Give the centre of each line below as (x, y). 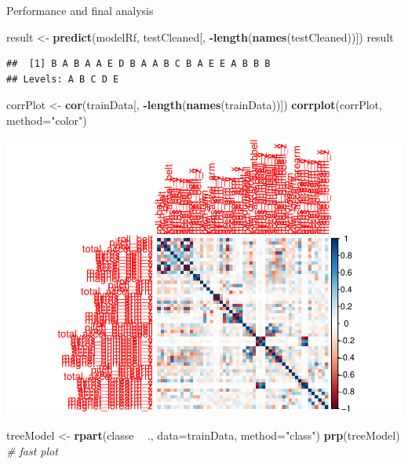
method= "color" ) (47, 120)
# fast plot (32, 450)
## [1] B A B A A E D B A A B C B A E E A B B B (138, 64)
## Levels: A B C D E (63, 79)
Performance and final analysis (80, 10)
